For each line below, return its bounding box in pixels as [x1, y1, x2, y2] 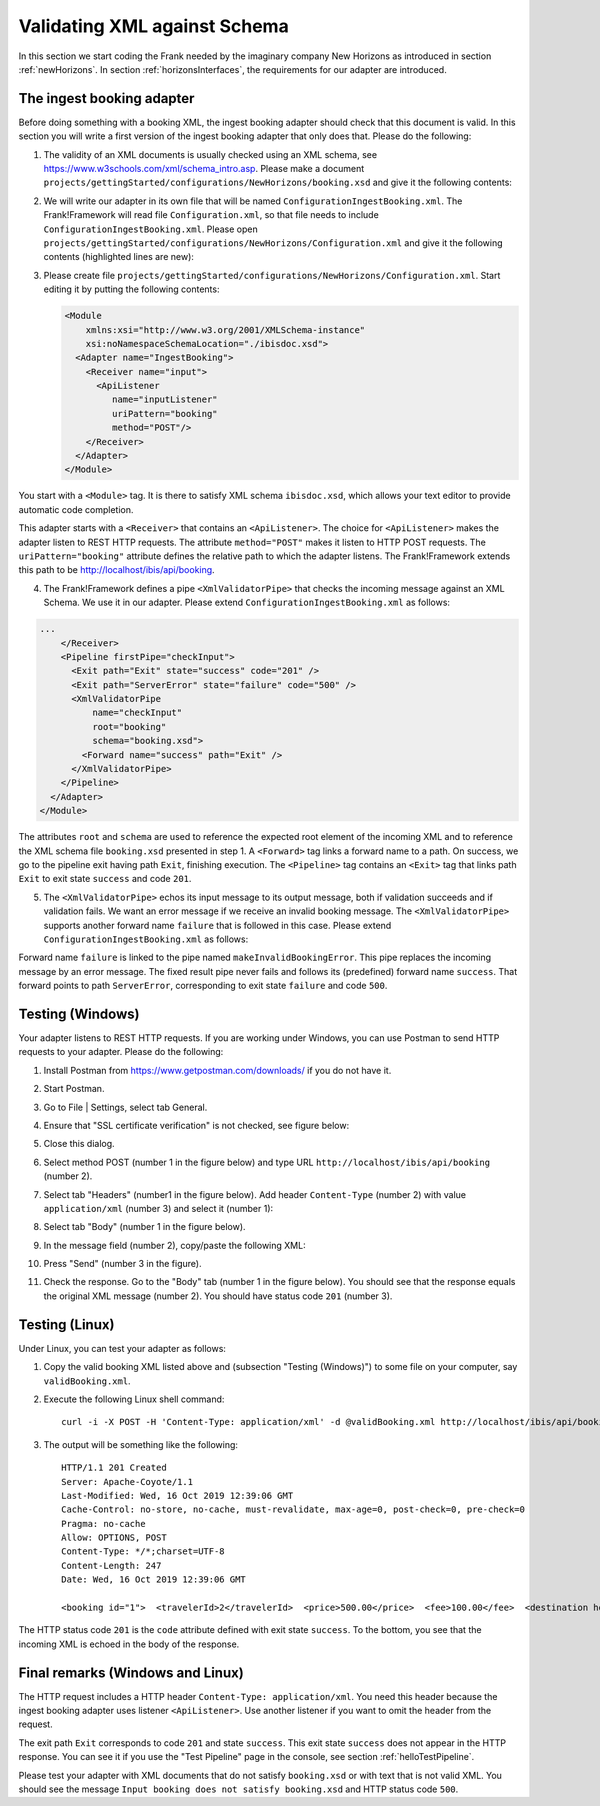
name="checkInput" [91, 707, 183, 719]
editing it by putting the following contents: [43, 283, 220, 295]
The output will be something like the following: [43, 1438, 239, 1450]
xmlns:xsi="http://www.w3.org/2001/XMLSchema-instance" [85, 324, 366, 335]
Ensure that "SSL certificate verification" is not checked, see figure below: [43, 1119, 350, 1131]
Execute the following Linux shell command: [43, 1393, 225, 1405]
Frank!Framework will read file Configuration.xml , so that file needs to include [43, 209, 379, 221]
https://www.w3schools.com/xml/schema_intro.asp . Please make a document [43, 163, 365, 175]
